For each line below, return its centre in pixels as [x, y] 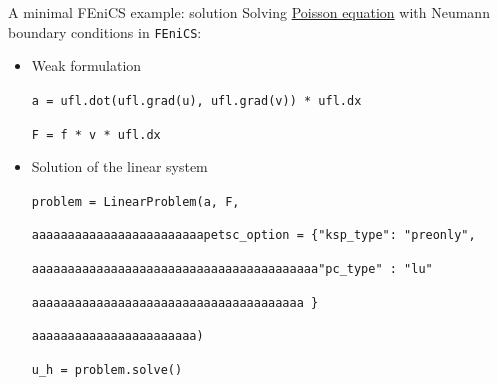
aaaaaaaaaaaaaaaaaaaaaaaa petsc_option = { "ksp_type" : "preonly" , [253, 235]
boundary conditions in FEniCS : [105, 31]
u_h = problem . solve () [107, 370]
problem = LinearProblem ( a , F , [135, 201]
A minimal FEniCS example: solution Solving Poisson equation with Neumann [249, 12]
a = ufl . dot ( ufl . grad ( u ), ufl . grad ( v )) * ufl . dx [196, 100]
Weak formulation [86, 65]
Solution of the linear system [119, 166]
